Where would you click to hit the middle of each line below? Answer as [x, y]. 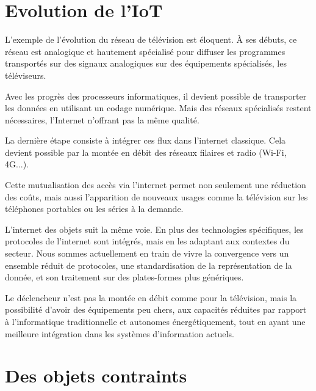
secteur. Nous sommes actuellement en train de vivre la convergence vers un [147, 253]
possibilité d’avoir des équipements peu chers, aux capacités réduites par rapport [156, 309]
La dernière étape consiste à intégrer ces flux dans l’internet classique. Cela [145, 140]
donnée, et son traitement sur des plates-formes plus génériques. [124, 277]
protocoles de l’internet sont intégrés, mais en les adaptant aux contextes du [147, 241]
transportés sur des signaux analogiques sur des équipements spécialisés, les [146, 63]
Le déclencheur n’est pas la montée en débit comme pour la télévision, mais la [151, 297]
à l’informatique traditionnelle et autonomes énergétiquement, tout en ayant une [155, 321]
